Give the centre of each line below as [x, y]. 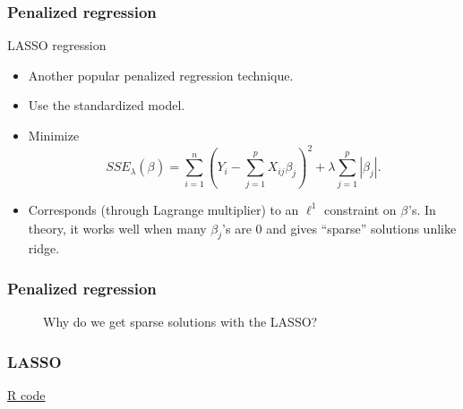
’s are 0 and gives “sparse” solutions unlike [339, 228]
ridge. [44, 248]
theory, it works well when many [117, 228]
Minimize [54, 135]
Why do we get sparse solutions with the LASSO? [180, 322]
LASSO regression [57, 45]
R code [26, 395]
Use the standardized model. [107, 105]
